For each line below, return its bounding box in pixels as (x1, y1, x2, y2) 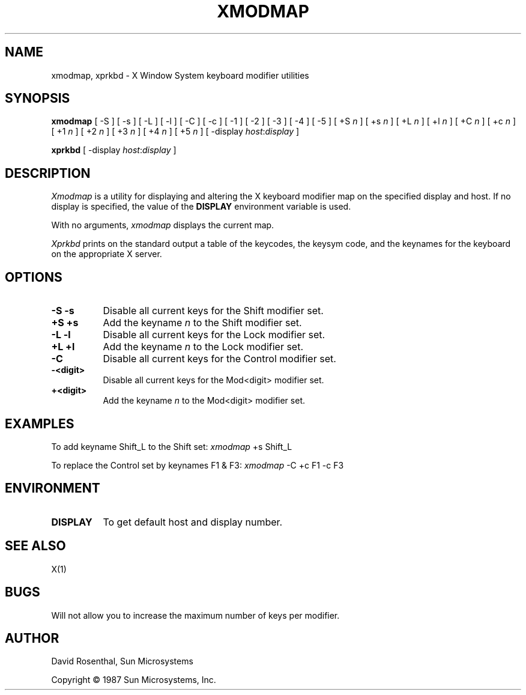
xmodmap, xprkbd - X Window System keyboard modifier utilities (51, 70, 309, 80)
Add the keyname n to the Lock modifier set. (103, 341, 304, 353)
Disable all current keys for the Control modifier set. (103, 353, 336, 365)
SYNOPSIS (5, 91, 70, 106)
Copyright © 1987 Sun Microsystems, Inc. (51, 675, 216, 685)
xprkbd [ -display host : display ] (51, 145, 177, 156)
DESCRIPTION (5, 165, 91, 181)
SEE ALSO (5, 538, 66, 554)
